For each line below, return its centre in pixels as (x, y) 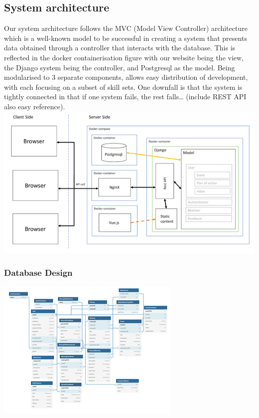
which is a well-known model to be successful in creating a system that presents (126, 38)
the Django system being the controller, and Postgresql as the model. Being (120, 67)
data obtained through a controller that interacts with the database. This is (120, 48)
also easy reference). (35, 106)
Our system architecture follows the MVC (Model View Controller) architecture (126, 28)
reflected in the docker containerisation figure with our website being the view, (124, 57)
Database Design (38, 272)
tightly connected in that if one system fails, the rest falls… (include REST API (125, 97)
